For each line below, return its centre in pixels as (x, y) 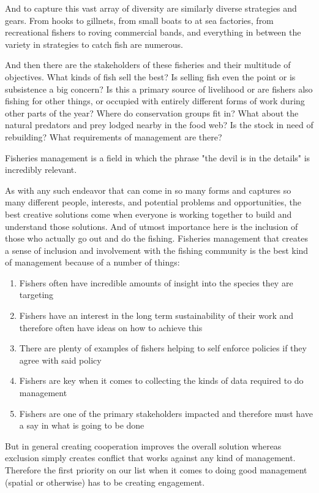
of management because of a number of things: (92, 262)
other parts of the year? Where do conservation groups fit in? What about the (152, 113)
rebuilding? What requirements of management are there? (114, 136)
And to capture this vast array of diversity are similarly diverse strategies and (151, 8)
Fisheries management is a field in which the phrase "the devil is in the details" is (158, 157)
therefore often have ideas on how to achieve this (111, 327)
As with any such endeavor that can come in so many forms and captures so (148, 190)
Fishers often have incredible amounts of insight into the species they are (156, 282)
